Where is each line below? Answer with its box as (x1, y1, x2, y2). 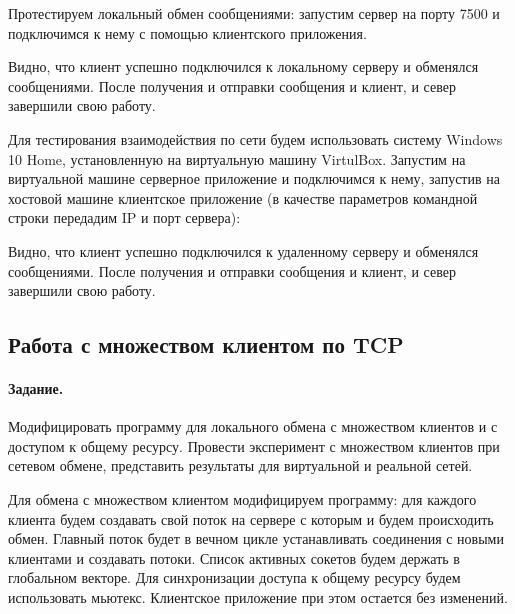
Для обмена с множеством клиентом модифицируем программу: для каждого (8, 489, 477, 510)
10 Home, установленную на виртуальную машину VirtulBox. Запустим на (8, 148, 466, 169)
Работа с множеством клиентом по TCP (8, 329, 404, 360)
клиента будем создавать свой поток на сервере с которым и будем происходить (8, 508, 494, 529)
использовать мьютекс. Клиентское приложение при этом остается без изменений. (8, 587, 508, 608)
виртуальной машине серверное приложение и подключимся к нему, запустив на (8, 168, 500, 189)
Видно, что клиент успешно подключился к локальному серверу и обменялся (8, 56, 479, 77)
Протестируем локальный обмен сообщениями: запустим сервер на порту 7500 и (8, 3, 500, 23)
